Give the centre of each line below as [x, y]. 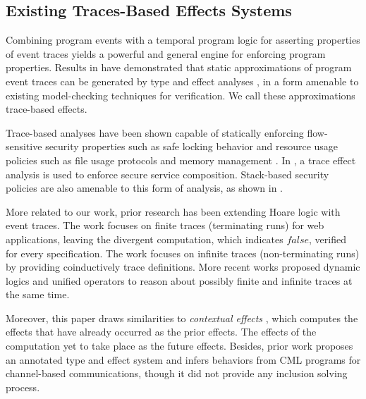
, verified [328, 239]
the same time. [38, 294]
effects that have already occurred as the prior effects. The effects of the [161, 332]
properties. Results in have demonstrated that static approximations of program [179, 67]
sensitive [24, 146]
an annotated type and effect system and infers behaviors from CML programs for [183, 359]
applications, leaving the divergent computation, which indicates [145, 239]
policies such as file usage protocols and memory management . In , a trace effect [181, 160]
